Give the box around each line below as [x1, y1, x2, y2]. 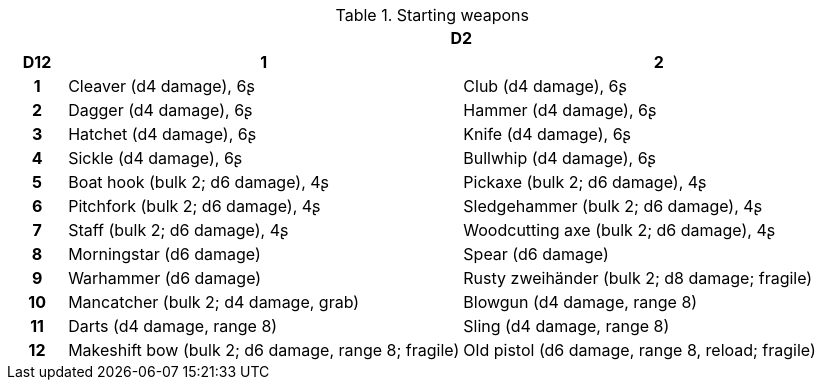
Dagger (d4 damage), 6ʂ [68, 100, 253, 120]
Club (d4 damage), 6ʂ [463, 76, 627, 96]
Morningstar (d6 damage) [68, 244, 261, 264]
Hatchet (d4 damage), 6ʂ [68, 124, 257, 144]
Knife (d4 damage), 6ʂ [463, 124, 632, 144]
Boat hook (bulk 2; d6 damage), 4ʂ [68, 172, 330, 192]
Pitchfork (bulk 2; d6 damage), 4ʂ [68, 196, 321, 216]
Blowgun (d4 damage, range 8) [463, 292, 698, 312]
